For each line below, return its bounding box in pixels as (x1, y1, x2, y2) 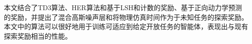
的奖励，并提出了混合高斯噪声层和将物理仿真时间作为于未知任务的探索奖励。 (4, 12, 248, 22)
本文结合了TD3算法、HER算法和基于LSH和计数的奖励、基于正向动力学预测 (4, 2, 242, 12)
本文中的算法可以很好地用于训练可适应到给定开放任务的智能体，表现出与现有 (4, 21, 248, 31)
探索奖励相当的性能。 (4, 30, 72, 41)
